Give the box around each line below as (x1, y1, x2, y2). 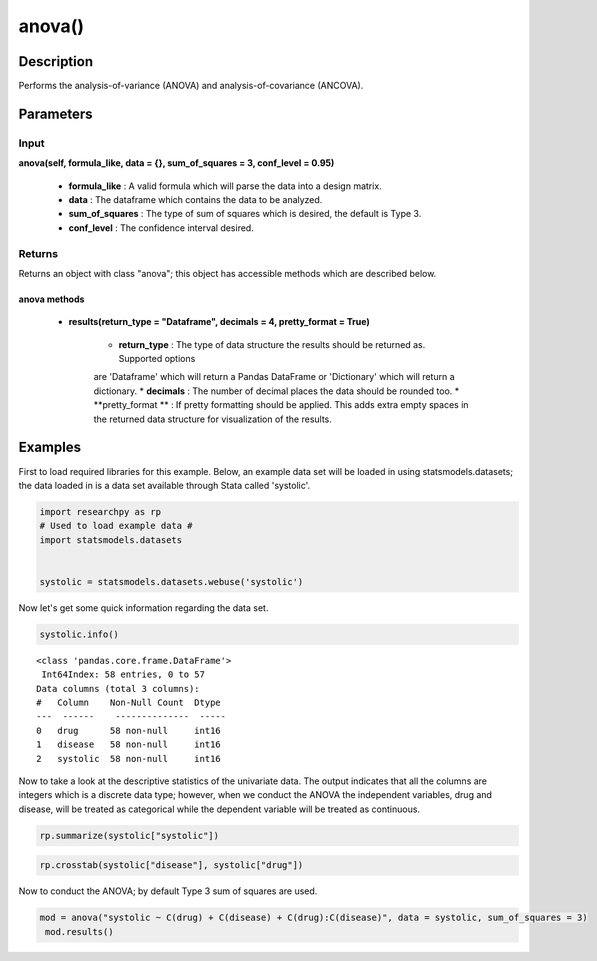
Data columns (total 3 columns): (36, 683, 200, 694)
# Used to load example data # (39, 520, 194, 532)
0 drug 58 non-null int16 (36, 725, 222, 736)
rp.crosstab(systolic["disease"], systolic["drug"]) (39, 860, 304, 871)
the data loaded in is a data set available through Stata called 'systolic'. (18, 479, 311, 491)
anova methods (18, 293, 85, 305)
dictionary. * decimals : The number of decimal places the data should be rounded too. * (93, 385, 460, 397)
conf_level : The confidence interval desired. (68, 221, 254, 234)
